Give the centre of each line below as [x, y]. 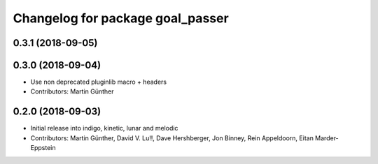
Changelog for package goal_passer [121, 18]
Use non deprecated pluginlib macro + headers [99, 82]
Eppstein [43, 148]
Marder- [327, 138]
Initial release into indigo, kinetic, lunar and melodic [104, 128]
